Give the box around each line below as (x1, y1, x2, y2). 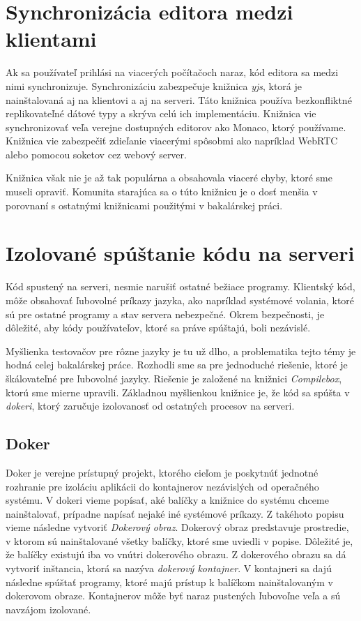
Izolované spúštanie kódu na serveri (6, 239, 355, 267)
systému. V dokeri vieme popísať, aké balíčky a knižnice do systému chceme (6, 493, 329, 507)
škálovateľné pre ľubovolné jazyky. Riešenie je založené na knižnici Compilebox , (6, 371, 342, 385)
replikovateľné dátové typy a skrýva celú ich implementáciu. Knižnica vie (6, 106, 316, 121)
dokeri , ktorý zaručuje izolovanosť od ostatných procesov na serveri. (6, 398, 295, 413)
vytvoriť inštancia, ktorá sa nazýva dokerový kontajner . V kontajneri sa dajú (6, 561, 332, 576)
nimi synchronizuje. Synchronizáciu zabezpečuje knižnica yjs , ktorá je (6, 78, 302, 93)
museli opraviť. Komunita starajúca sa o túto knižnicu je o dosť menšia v (6, 184, 318, 199)
